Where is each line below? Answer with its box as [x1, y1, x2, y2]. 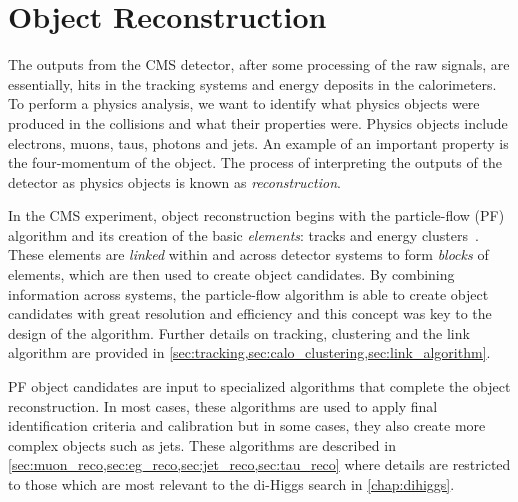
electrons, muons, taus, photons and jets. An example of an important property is [8, 132, 509, 153]
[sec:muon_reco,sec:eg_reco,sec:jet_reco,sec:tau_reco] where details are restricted [8, 454, 511, 475]
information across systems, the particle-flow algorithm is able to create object [8, 283, 489, 304]
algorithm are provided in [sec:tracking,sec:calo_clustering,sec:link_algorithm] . [8, 342, 491, 363]
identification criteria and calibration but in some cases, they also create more [8, 415, 486, 436]
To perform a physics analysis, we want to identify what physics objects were [8, 93, 480, 114]
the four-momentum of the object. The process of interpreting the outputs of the [8, 152, 502, 173]
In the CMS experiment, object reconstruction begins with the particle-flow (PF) [8, 205, 505, 226]
